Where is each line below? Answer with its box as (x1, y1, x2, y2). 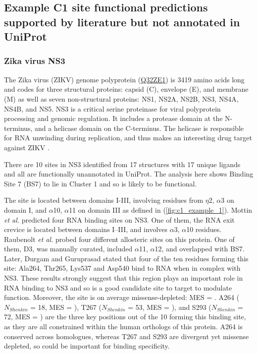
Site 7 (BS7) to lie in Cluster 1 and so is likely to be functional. (4, 178, 197, 188)
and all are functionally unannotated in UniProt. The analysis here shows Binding (4, 169, 254, 179)
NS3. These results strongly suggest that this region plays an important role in (4, 273, 243, 283)
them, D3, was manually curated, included (4, 243, 133, 254)
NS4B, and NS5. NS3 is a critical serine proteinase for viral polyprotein (4, 103, 221, 114)
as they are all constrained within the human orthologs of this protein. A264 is (4, 321, 243, 332)
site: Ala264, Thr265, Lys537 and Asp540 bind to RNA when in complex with (4, 263, 241, 273)
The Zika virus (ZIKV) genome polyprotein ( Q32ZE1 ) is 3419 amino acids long (4, 74, 245, 84)
